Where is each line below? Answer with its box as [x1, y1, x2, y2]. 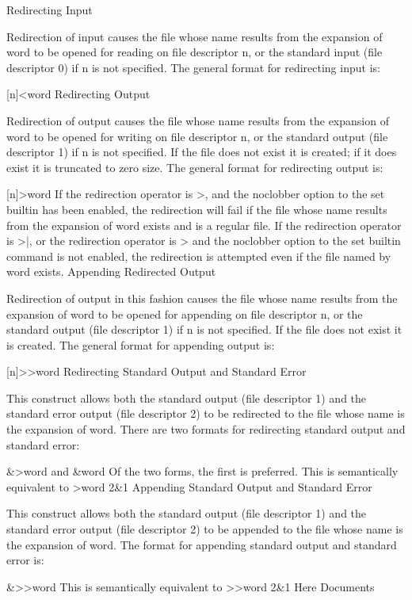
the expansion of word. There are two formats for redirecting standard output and [6, 421, 406, 438]
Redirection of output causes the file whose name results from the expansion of [6, 112, 389, 128]
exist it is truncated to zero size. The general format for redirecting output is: [6, 159, 383, 175]
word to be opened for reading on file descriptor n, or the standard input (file [6, 44, 383, 60]
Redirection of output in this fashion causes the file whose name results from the [6, 289, 398, 306]
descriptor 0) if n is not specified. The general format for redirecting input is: [6, 59, 380, 75]
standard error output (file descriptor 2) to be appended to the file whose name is [6, 521, 403, 537]
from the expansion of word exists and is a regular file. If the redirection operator [6, 216, 402, 233]
